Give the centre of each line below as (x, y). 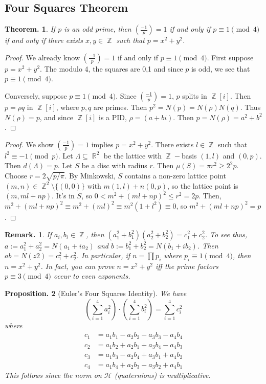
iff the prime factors (187, 266)
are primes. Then (120, 107)
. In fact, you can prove (77, 266)
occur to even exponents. (92, 276)
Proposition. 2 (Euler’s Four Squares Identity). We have (96, 293)
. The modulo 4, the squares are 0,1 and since (112, 68)
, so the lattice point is (203, 185)
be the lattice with (133, 155)
